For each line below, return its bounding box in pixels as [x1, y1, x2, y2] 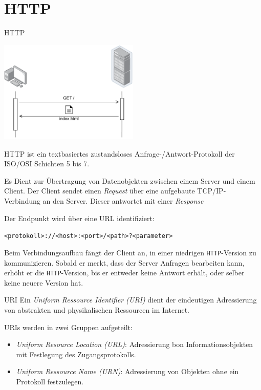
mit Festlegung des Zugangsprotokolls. [16, 349, 136, 359]
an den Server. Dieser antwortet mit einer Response [42, 196, 204, 206]
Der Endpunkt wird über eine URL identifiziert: [4, 212, 155, 223]
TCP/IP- [197, 185, 226, 196]
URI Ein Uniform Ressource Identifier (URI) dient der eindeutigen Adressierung [4, 294, 257, 305]
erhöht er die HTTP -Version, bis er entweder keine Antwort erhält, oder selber [4, 267, 245, 278]
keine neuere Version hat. [4, 277, 83, 288]
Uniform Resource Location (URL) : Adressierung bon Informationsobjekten [16, 339, 253, 350]
